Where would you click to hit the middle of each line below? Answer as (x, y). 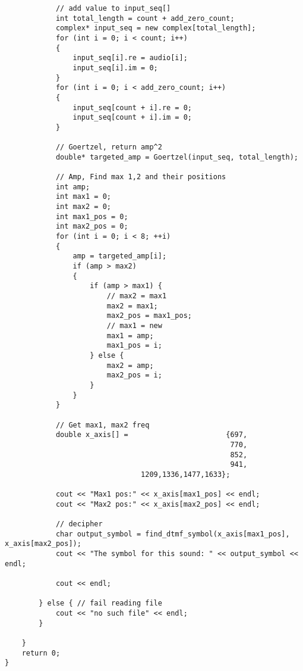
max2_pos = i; (134, 375)
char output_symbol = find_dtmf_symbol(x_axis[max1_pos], (173, 534)
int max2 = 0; (83, 207)
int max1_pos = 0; (92, 216)
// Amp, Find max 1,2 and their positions (141, 177)
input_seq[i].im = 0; (115, 68)
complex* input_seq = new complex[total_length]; (156, 28)
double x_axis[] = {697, (151, 435)
